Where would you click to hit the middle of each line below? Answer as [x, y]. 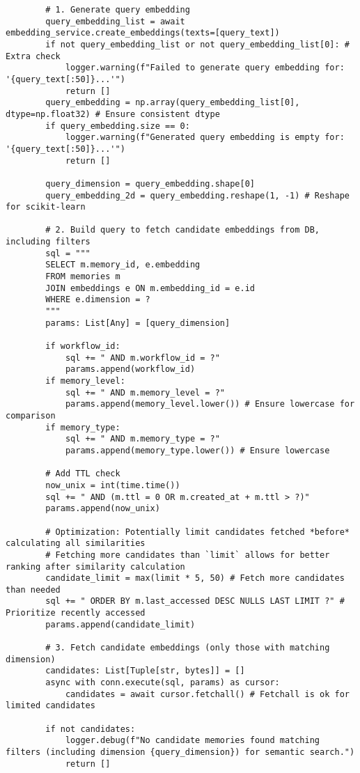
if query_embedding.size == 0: [118, 126]
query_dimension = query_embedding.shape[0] [150, 184]
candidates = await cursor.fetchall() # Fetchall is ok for [207, 694]
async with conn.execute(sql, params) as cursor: [163, 683]
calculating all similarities [76, 544]
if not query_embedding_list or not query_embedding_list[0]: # [197, 44]
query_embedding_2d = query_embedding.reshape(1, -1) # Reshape [197, 195]
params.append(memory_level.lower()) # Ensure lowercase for [210, 404]
